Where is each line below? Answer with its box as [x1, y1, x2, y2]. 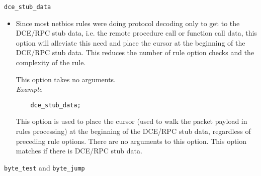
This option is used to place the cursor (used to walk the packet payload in [16, 116, 247, 126]
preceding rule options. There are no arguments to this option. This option [16, 135, 247, 146]
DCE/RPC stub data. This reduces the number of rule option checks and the [16, 47, 254, 58]
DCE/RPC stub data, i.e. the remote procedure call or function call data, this [16, 28, 257, 38]
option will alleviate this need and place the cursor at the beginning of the [16, 37, 245, 48]
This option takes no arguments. [16, 74, 116, 84]
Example [16, 84, 42, 94]
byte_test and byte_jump [4, 162, 85, 172]
